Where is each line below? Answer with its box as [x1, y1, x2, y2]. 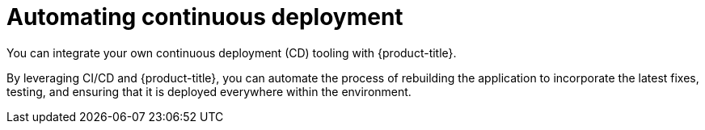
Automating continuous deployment [6, 3, 403, 31]
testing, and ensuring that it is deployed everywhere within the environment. [6, 84, 412, 99]
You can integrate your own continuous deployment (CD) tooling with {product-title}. [6, 45, 457, 60]
